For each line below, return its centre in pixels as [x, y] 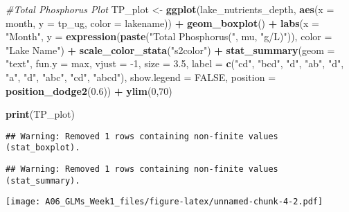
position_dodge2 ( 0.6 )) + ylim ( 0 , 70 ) [89, 90]
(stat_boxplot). [43, 148]
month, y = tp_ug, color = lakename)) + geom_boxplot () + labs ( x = [162, 23]
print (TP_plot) [40, 114]
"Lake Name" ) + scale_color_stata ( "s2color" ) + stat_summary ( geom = [170, 50]
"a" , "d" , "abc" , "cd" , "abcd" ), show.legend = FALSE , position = [141, 77]
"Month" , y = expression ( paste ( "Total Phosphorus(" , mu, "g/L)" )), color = [169, 36]
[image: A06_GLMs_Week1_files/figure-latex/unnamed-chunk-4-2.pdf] [164, 202]
